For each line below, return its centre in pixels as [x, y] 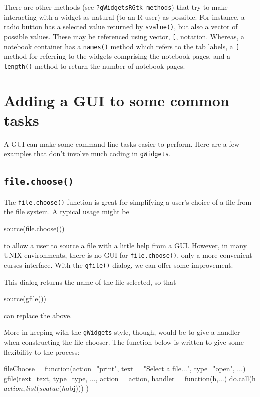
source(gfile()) [25, 299]
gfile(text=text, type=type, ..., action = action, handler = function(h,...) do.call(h [130, 378]
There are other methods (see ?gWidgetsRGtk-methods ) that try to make [116, 7]
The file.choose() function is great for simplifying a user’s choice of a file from [128, 202]
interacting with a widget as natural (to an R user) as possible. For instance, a [124, 16]
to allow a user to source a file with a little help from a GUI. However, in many [126, 245]
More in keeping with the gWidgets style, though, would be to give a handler [122, 332]
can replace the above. [38, 315]
